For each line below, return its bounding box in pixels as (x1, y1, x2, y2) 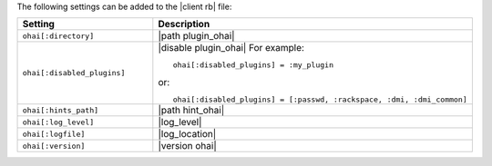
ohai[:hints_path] (22, 105, 99, 115)
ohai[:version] (22, 141, 86, 151)
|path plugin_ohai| (158, 30, 235, 43)
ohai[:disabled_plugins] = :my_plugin (172, 60, 334, 70)
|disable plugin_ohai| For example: (158, 42, 305, 54)
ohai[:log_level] (22, 117, 95, 127)
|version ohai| (158, 140, 218, 152)
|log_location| (158, 128, 217, 141)
